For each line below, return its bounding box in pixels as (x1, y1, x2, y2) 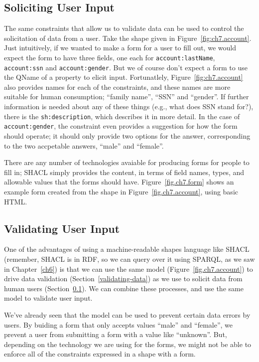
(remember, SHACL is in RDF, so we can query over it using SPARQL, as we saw (4, 253, 255, 264)
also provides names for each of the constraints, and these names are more (4, 81, 231, 92)
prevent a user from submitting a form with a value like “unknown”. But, (4, 329, 227, 340)
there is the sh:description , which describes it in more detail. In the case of (4, 111, 240, 121)
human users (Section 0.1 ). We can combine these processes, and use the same (4, 283, 244, 293)
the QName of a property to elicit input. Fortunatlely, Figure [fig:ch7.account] (4, 72, 243, 82)
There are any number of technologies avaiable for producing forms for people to (4, 157, 250, 168)
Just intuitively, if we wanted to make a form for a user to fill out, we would (4, 42, 236, 53)
